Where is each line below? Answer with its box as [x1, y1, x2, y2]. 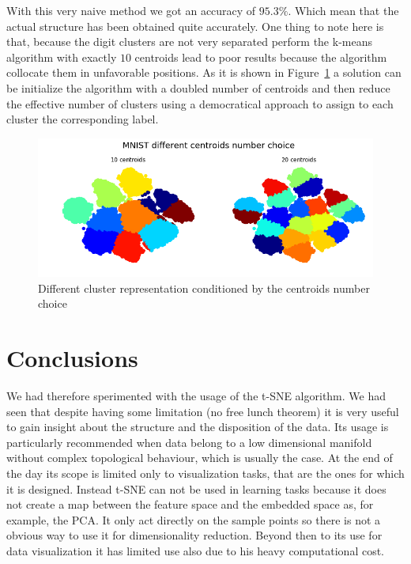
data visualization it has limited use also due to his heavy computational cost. [6, 542, 385, 558]
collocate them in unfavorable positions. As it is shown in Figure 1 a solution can [6, 64, 402, 81]
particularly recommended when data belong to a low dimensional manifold [6, 433, 372, 450]
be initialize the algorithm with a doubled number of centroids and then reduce [6, 79, 390, 96]
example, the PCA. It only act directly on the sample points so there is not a [6, 511, 381, 528]
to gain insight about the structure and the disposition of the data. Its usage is [6, 418, 389, 435]
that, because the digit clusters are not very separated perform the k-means [6, 33, 372, 50]
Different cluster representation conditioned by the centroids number [38, 279, 370, 296]
